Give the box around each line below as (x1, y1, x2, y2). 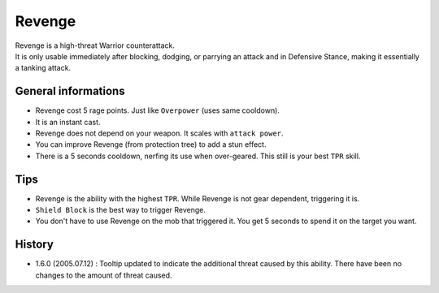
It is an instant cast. (35, 117, 101, 127)
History (15, 238, 54, 252)
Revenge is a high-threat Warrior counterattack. (15, 41, 175, 50)
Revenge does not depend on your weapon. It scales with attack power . (35, 128, 284, 138)
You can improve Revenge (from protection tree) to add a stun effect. (35, 140, 267, 149)
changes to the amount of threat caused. (35, 270, 172, 280)
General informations (15, 84, 125, 98)
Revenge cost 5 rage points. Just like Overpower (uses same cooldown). (35, 106, 280, 115)
